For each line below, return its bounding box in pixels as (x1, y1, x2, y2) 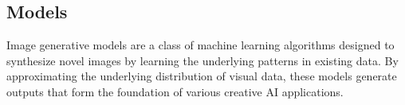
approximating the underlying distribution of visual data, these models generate (6, 68, 397, 84)
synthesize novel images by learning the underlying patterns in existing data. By (6, 52, 399, 68)
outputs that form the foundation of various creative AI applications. (6, 83, 344, 99)
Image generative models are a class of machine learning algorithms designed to (6, 37, 395, 53)
